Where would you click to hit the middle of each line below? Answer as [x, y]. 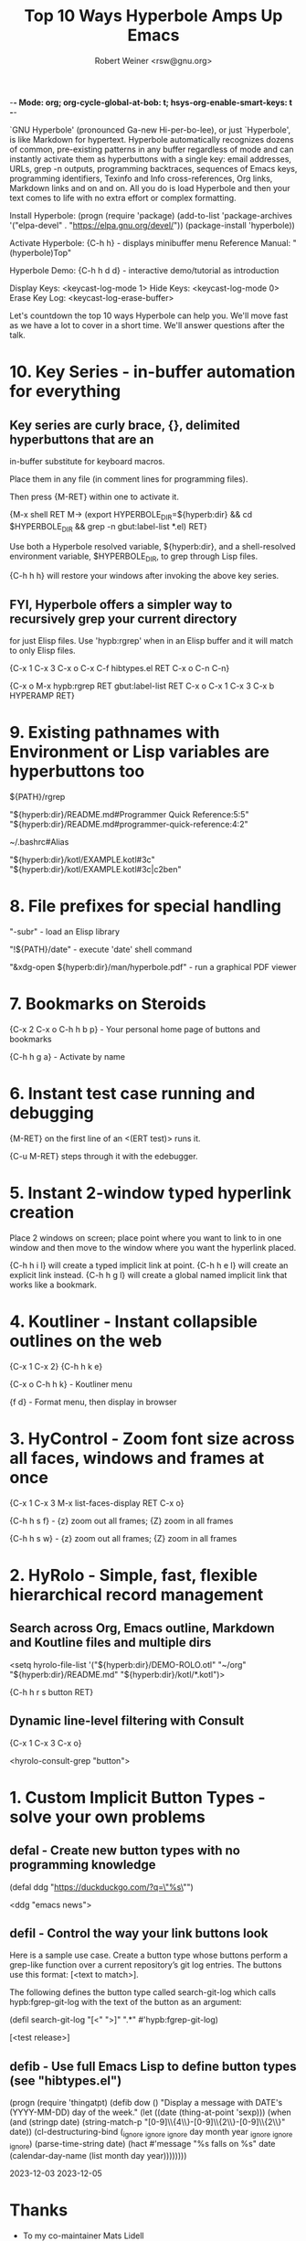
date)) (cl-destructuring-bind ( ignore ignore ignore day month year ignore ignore [151, 2133]
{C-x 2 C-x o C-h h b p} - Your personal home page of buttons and [135, 1029]
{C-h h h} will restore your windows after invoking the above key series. [144, 576]
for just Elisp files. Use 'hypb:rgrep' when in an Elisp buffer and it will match [152, 641]
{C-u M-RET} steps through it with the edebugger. [104, 1156]
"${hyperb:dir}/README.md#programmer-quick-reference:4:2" [129, 825]
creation [42, 1213]
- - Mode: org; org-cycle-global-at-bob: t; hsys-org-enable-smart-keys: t [151, 102]
